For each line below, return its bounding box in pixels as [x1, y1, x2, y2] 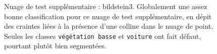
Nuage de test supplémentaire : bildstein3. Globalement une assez [4, 1, 207, 11]
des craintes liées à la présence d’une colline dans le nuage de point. [4, 21, 213, 31]
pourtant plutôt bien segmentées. [4, 40, 107, 51]
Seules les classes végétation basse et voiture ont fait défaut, [4, 30, 201, 41]
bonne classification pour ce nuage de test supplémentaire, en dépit [4, 11, 212, 21]
